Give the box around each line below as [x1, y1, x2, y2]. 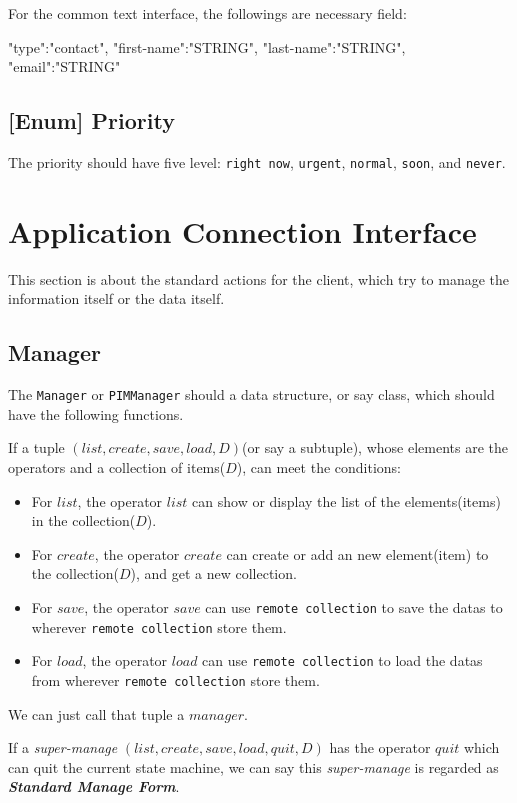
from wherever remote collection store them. [31, 669, 320, 690]
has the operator [329, 737, 431, 758]
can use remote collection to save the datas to [205, 596, 503, 617]
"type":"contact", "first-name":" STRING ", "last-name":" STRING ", [8, 36, 406, 57]
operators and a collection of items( [8, 457, 226, 477]
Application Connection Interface [8, 210, 477, 251]
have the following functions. [8, 403, 184, 424]
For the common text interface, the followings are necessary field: [8, 3, 407, 23]
